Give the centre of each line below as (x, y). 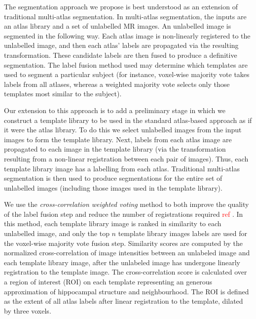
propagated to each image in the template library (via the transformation (115, 149)
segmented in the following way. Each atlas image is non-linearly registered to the (127, 35)
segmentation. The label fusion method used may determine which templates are (126, 64)
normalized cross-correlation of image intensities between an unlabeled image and (127, 253)
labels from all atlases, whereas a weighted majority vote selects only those (117, 84)
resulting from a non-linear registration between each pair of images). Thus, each (126, 158)
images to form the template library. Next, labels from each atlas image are (118, 139)
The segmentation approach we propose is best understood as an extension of (121, 6)
